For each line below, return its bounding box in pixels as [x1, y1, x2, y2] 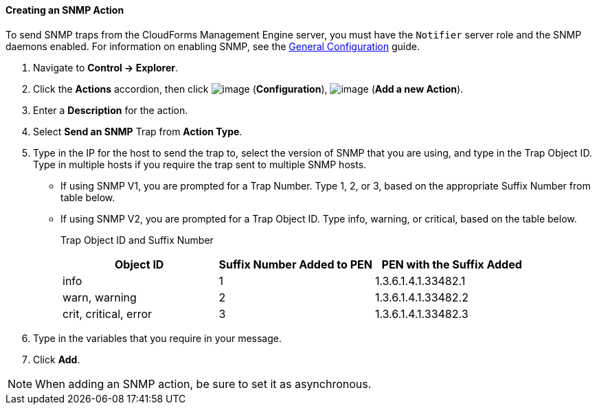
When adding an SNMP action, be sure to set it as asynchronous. [35, 376, 372, 391]
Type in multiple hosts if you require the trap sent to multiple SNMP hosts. [33, 158, 367, 170]
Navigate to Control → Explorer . [33, 61, 179, 73]
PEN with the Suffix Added [381, 257, 522, 271]
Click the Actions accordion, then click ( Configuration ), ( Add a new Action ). [33, 82, 464, 95]
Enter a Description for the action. [33, 104, 188, 116]
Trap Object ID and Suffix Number [60, 234, 214, 246]
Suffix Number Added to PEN [218, 257, 372, 271]
